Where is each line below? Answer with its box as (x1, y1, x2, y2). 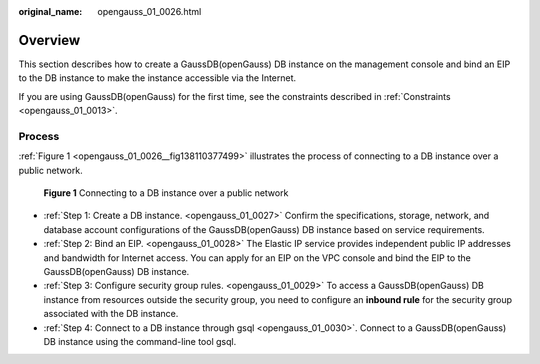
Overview (18, 31, 81, 49)
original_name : (18, 6, 83, 17)
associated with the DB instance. (43, 308, 179, 320)
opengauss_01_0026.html (97, 6, 202, 17)
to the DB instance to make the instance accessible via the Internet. (18, 72, 297, 84)
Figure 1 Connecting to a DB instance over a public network (43, 187, 289, 199)
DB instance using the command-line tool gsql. (43, 335, 237, 347)
